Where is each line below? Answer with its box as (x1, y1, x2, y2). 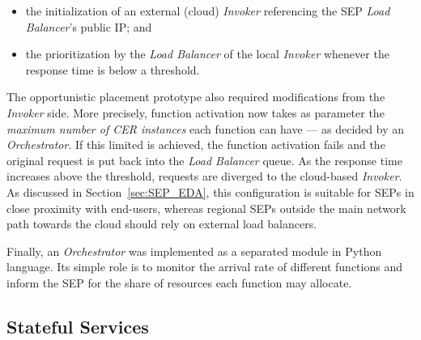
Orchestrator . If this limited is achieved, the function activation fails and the (6, 136, 385, 153)
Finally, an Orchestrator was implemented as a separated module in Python (6, 242, 382, 259)
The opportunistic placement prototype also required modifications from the (6, 88, 385, 105)
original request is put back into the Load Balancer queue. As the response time (6, 151, 402, 168)
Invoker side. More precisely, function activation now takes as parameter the (6, 104, 385, 121)
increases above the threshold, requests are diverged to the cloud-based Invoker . (6, 168, 402, 185)
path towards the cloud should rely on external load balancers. (6, 215, 317, 232)
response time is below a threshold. (25, 61, 200, 78)
